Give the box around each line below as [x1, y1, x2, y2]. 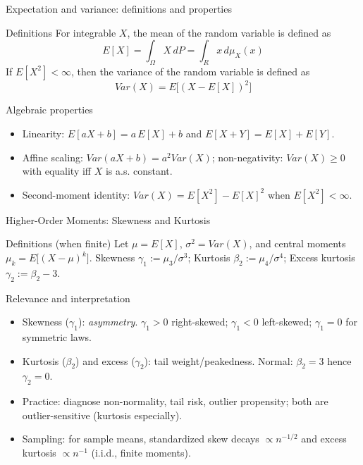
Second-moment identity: [22, 187, 130, 201]
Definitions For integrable [6, 25, 116, 39]
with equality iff [22, 163, 92, 178]
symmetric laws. [22, 330, 92, 345]
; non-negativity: [211, 149, 283, 164]
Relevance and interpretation [6, 290, 130, 305]
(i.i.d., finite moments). [91, 445, 191, 459]
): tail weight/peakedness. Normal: [144, 353, 293, 368]
